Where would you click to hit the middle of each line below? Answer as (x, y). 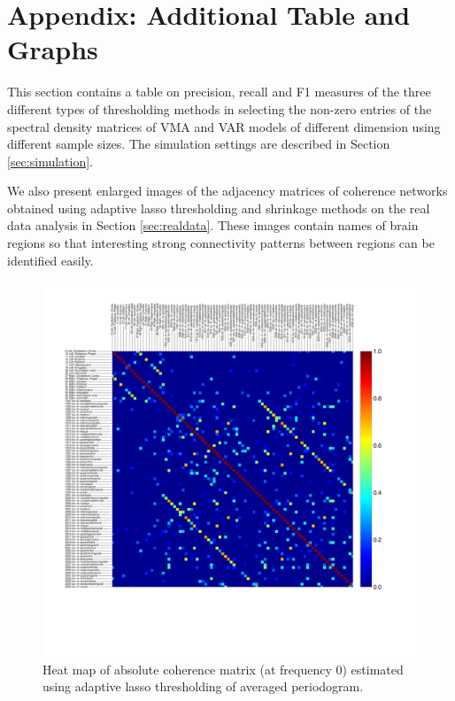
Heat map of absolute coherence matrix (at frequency (187, 669)
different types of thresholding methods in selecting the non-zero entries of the (220, 108)
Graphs (53, 49)
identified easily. (50, 260)
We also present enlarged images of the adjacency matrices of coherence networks (227, 191)
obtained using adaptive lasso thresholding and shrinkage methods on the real (219, 208)
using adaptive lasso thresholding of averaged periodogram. (203, 686)
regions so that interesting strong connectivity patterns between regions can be (221, 243)
